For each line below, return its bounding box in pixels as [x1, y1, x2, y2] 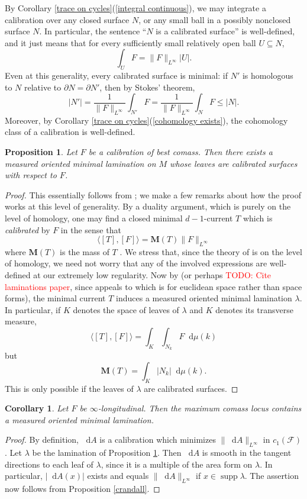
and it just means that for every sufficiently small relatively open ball [5, 36, 256, 49]
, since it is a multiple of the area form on [101, 458, 253, 470]
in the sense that [60, 223, 121, 236]
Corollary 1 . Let [5, 402, 69, 414]
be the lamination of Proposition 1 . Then [32, 446, 182, 459]
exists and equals [87, 469, 149, 482]
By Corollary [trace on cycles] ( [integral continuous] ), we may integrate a [5, 2, 266, 14]
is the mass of [60, 245, 109, 257]
